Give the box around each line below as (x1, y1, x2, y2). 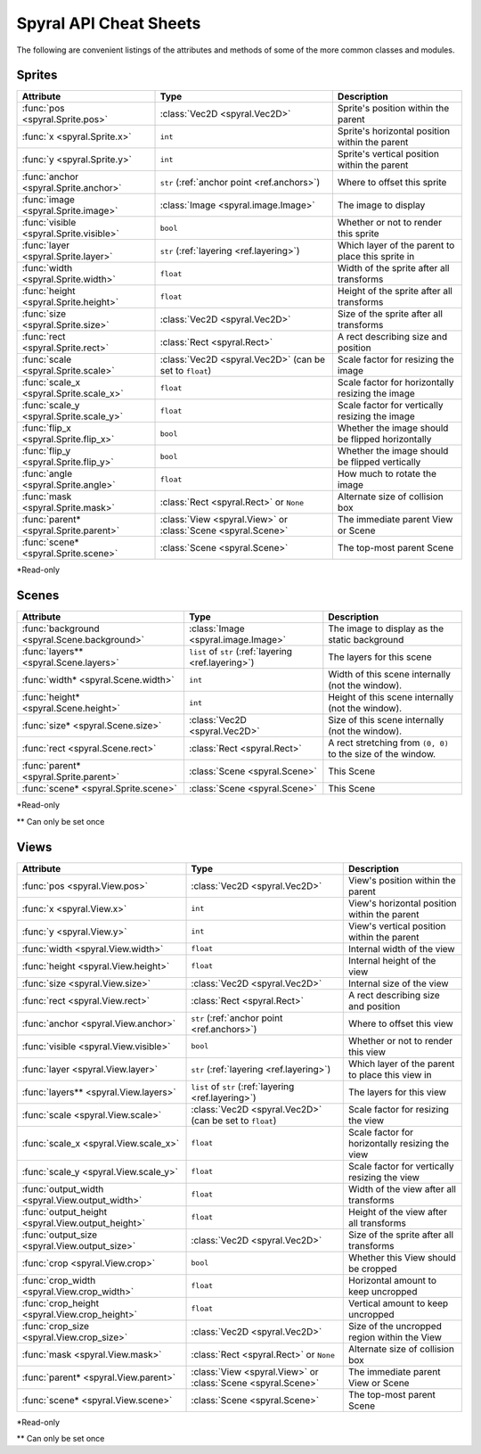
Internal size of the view (347, 977, 449, 990)
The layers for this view (347, 1086, 447, 1098)
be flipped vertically (337, 456, 421, 468)
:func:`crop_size (21, 1319, 89, 1332)
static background (328, 634, 404, 646)
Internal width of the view (347, 942, 455, 955)
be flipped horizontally (337, 433, 432, 446)
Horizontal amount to (347, 1274, 436, 1286)
